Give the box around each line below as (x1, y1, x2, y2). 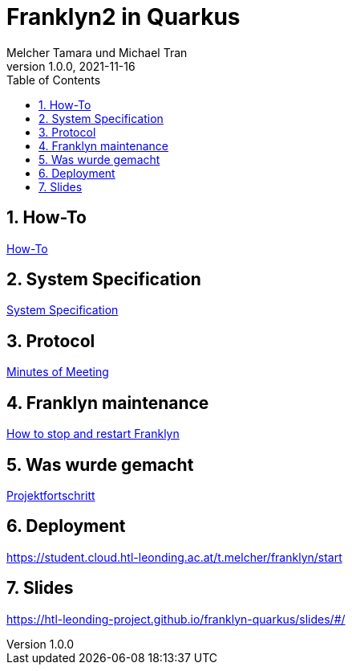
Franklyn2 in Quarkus (6, 3, 241, 31)
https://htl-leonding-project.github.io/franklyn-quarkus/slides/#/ (6, 612, 346, 626)
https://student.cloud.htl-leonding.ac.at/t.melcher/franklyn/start (6, 550, 342, 564)
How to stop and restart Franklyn (6, 427, 180, 441)
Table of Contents (6, 72, 101, 87)
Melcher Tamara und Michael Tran (6, 45, 188, 59)
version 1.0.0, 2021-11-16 (6, 59, 136, 73)
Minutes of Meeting (6, 365, 109, 379)
